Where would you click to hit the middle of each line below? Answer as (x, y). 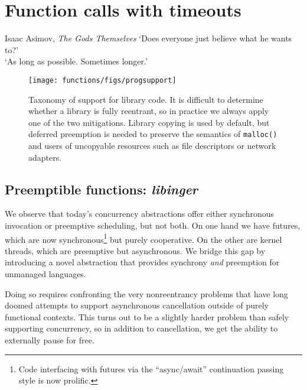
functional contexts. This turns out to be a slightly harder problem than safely (147, 316)
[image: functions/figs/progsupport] (102, 80)
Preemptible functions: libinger (102, 189)
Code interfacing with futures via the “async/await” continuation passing (151, 368)
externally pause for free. (50, 339)
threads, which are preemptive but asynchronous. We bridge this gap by (135, 250)
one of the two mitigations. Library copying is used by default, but (149, 122)
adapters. (45, 157)
